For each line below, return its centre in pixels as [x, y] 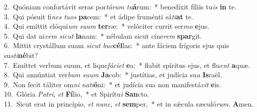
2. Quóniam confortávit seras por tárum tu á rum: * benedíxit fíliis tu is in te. [120, 6]
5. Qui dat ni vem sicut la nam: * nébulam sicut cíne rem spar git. [103, 35]
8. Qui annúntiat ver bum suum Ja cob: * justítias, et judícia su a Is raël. [113, 75]
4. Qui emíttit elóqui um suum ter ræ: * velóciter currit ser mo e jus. [107, 26]
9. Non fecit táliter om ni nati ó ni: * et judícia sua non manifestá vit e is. [113, 84]
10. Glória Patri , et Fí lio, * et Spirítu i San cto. [77, 94]
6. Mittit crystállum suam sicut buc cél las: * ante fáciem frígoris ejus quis [117, 45]
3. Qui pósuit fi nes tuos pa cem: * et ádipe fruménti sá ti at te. [99, 16]
